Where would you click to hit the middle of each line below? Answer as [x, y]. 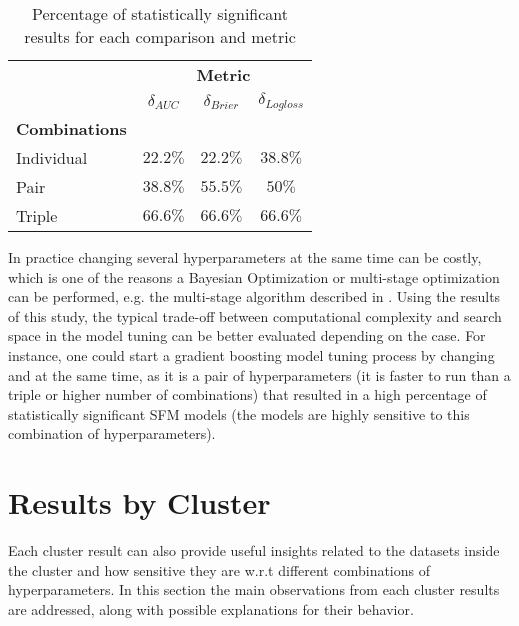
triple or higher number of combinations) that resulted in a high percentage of [247, 394]
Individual [52, 157]
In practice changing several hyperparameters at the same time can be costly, [245, 256]
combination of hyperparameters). [112, 433]
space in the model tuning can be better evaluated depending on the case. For [247, 335]
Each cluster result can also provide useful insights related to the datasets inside [254, 550]
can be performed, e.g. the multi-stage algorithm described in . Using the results [254, 296]
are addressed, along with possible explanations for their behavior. [211, 608]
